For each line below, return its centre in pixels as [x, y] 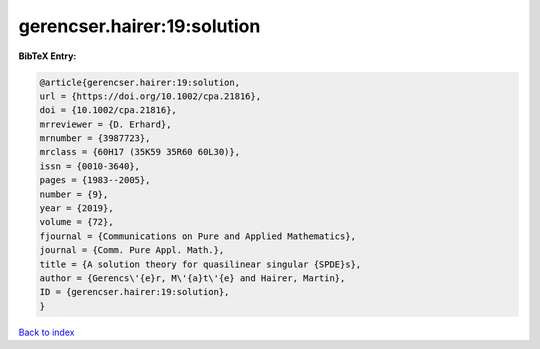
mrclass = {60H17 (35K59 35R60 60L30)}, [139, 152]
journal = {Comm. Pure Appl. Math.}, [132, 250]
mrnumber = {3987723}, [95, 138]
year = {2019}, [76, 208]
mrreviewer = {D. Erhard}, [105, 124]
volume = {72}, [76, 222]
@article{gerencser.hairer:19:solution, [139, 82]
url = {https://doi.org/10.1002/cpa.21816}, [150, 96]
